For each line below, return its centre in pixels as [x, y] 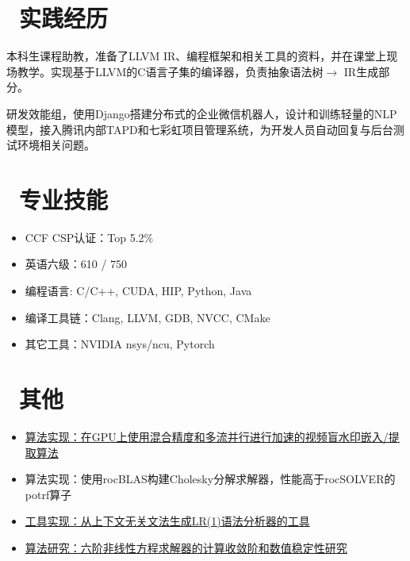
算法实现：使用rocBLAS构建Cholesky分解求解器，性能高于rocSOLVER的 [210, 479]
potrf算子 [48, 494]
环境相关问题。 [56, 145]
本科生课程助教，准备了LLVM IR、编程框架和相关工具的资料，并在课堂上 [197, 56]
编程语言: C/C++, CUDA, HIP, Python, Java [138, 290]
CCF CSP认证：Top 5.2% [89, 237]
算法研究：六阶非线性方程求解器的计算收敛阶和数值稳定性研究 [186, 547]
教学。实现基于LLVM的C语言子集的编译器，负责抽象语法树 [170, 71]
